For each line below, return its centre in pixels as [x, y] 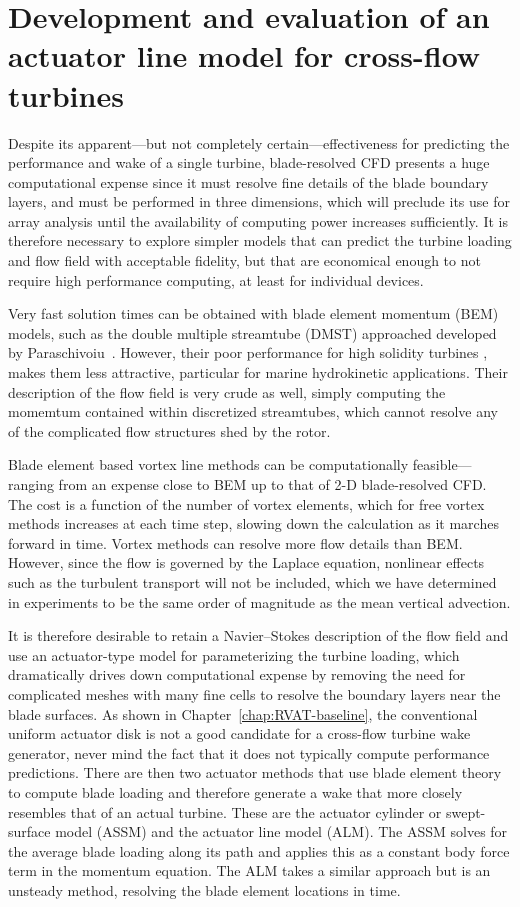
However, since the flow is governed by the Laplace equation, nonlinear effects [246, 562]
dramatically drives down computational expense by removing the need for [237, 674]
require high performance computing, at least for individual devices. [216, 279]
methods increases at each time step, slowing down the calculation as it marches [253, 523]
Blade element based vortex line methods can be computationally [208, 464]
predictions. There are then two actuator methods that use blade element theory [255, 772]
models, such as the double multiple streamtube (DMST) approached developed [252, 332]
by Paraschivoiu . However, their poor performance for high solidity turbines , [248, 352]
